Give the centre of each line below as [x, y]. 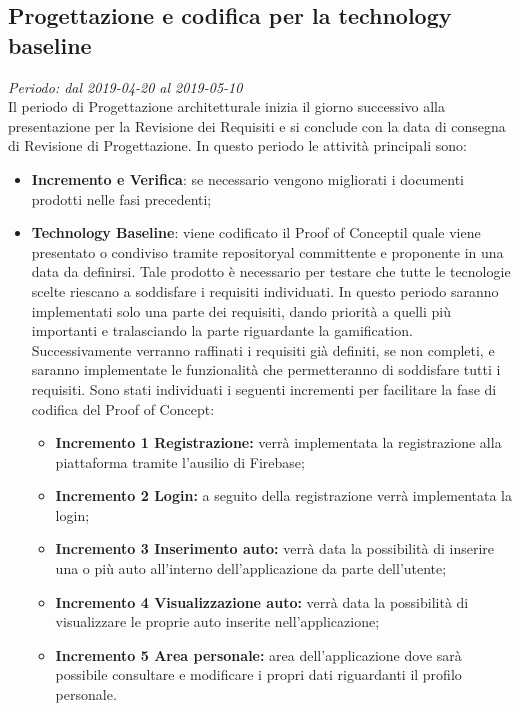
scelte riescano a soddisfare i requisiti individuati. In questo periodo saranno [265, 290]
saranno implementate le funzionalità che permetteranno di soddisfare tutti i [266, 369]
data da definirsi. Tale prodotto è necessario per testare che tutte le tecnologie [271, 271]
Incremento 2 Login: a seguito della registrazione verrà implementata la [283, 495]
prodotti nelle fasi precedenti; [121, 198]
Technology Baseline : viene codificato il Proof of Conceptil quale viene [256, 232]
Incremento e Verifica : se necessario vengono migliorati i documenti [248, 178]
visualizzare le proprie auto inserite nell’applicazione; [217, 621]
